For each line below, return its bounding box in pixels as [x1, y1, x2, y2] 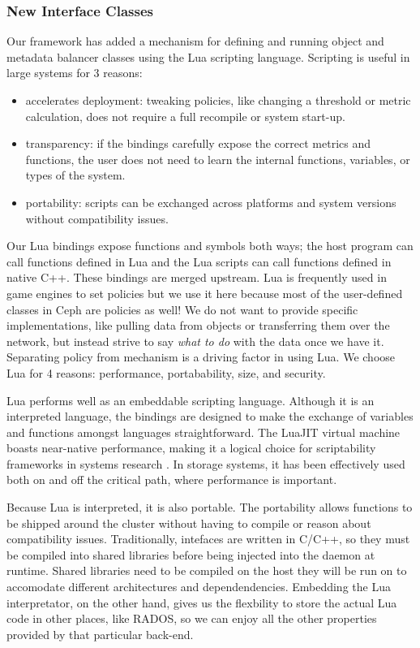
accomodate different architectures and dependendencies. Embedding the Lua [6, 578, 391, 595]
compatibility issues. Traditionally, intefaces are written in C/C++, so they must [6, 530, 410, 547]
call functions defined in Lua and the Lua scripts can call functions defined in [6, 253, 392, 270]
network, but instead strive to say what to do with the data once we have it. [6, 332, 384, 349]
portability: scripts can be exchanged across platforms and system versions [25, 193, 396, 210]
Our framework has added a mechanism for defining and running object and [6, 32, 384, 50]
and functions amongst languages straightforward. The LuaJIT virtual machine [6, 423, 401, 440]
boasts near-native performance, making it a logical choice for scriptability [6, 439, 376, 456]
